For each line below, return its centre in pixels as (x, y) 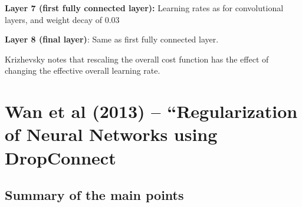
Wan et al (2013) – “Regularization (151, 111)
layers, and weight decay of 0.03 (62, 19)
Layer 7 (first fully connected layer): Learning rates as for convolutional (144, 8)
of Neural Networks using (111, 134)
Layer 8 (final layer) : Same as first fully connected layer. (112, 39)
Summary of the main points (94, 195)
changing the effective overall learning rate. (83, 70)
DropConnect (60, 157)
